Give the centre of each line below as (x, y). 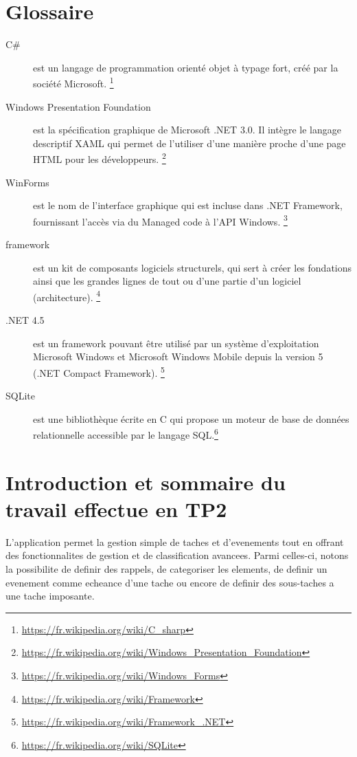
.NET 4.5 (25, 320)
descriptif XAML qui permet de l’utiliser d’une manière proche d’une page (189, 143)
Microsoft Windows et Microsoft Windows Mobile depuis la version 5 (178, 356)
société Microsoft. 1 (73, 82)
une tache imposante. (50, 596)
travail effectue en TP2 (116, 508)
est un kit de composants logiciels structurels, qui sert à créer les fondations (193, 267)
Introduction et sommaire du (146, 482)
